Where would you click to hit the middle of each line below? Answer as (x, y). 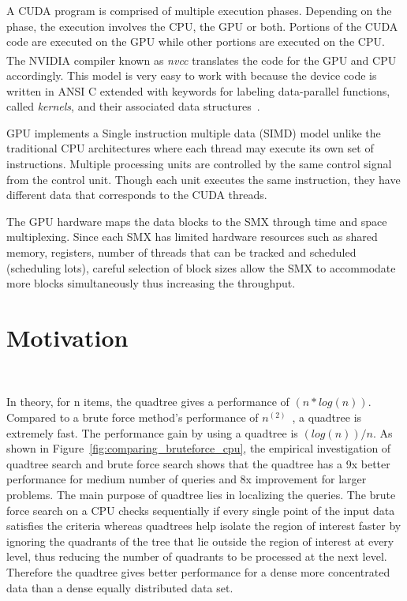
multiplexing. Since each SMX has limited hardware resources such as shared (192, 237)
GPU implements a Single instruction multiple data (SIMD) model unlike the (194, 132)
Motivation (67, 337)
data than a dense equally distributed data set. (120, 587)
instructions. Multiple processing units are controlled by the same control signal (199, 163)
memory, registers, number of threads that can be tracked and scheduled (181, 252)
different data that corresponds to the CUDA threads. (137, 195)
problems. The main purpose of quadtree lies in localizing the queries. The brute (201, 495)
